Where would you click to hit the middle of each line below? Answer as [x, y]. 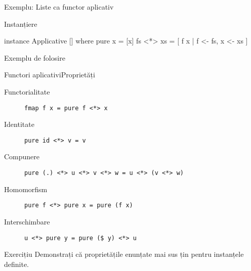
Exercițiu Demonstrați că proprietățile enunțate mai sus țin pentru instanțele [124, 254]
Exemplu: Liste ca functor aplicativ [59, 7]
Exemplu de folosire [35, 57]
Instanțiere [21, 24]
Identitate [19, 124]
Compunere [22, 156]
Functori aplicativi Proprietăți [50, 75]
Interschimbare [27, 221]
